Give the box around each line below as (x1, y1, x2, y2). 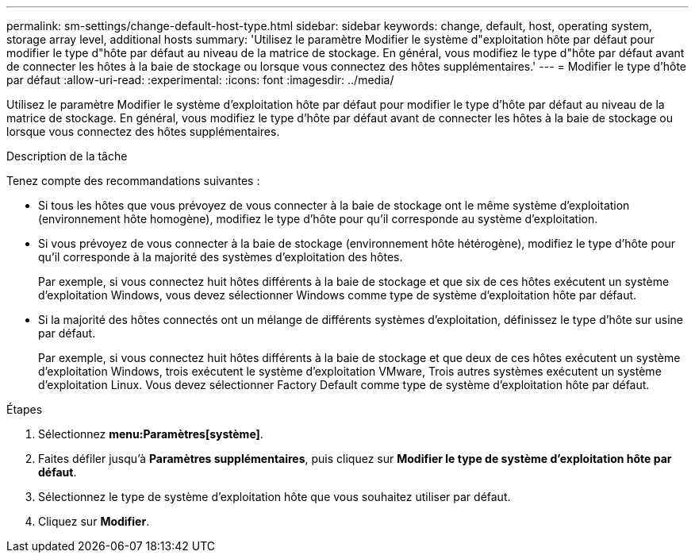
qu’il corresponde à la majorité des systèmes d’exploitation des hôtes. (38, 250, 403, 264)
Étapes (6, 403, 43, 416)
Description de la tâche (6, 149, 128, 163)
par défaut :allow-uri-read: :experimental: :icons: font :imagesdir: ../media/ (6, 73, 394, 87)
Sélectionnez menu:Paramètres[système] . (38, 427, 263, 441)
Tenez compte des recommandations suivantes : (6, 174, 260, 187)
